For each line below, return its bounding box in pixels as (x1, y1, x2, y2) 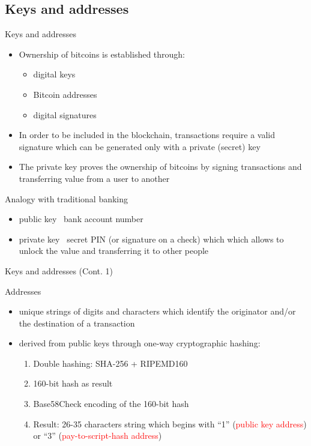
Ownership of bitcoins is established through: (19, 47, 186, 60)
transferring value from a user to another (19, 172, 170, 184)
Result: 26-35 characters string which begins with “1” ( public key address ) (33, 417, 307, 430)
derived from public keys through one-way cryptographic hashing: (19, 337, 261, 349)
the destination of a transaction (19, 316, 135, 329)
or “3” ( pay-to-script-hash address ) (33, 429, 162, 442)
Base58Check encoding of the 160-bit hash (33, 397, 189, 410)
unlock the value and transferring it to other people (19, 244, 209, 257)
